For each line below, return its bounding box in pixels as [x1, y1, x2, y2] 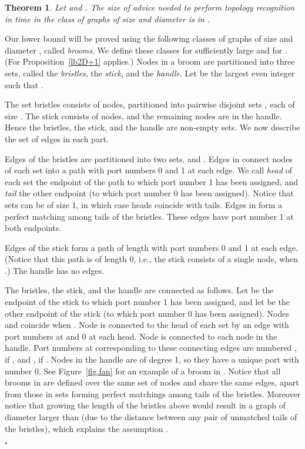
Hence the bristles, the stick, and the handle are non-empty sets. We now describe [5, 121, 300, 133]
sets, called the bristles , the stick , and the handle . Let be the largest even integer [5, 66, 295, 79]
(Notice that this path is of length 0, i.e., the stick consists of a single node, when [5, 253, 299, 265]
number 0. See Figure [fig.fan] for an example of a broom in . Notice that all [5, 364, 281, 377]
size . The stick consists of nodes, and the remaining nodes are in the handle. [5, 109, 282, 122]
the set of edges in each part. [5, 132, 109, 145]
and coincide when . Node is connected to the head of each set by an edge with [5, 319, 289, 331]
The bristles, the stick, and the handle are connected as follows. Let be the [5, 284, 274, 296]
